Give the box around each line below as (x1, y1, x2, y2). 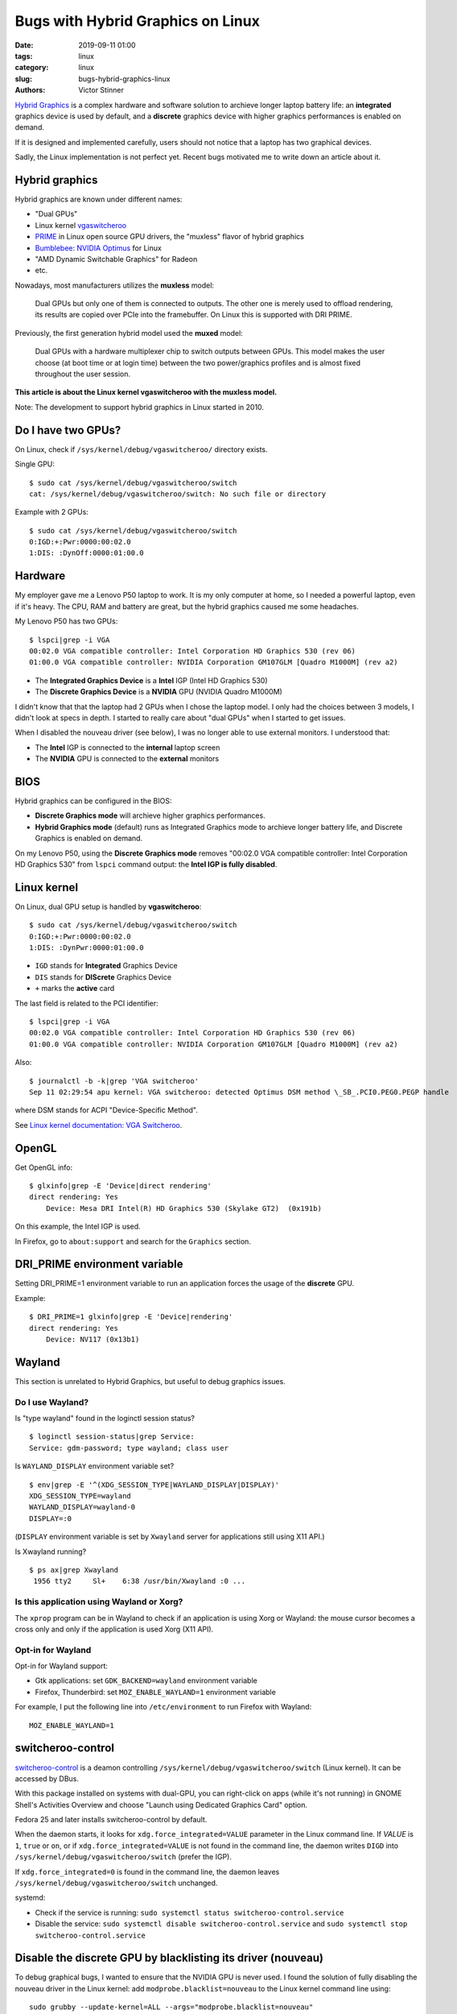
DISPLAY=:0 (29, 1514, 72, 1523)
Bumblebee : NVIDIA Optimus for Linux (35, 242, 163, 253)
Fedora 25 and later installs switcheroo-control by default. (14, 1815, 208, 1825)
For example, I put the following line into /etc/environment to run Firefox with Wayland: (14, 1702, 312, 1712)
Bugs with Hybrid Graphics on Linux (14, 12, 261, 30)
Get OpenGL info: (14, 1162, 72, 1172)
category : (14, 63, 49, 73)
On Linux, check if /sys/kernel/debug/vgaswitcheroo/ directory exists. (14, 444, 269, 454)
